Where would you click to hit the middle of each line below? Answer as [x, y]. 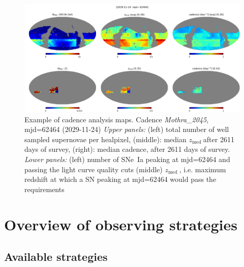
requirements [44, 189]
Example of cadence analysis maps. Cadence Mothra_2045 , [117, 119]
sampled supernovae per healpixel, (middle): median [105, 139]
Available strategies [56, 257]
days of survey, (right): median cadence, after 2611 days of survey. [127, 149]
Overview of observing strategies [121, 224]
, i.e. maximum [203, 169]
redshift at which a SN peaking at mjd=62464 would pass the [120, 179]
